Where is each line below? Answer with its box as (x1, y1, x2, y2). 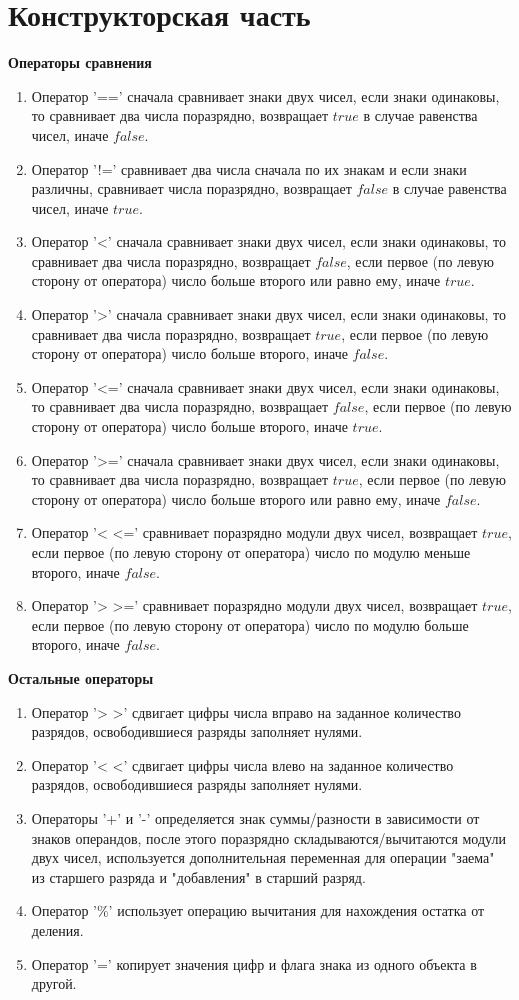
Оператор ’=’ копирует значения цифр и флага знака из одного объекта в (31, 953, 477, 974)
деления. (31, 919, 84, 940)
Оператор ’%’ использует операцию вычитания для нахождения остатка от (31, 900, 485, 921)
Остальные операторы (8, 667, 154, 688)
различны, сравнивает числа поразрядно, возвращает (31, 178, 352, 199)
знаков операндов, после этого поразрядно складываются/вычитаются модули (31, 827, 506, 848)
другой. (31, 973, 77, 994)
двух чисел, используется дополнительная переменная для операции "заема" (31, 847, 495, 868)
